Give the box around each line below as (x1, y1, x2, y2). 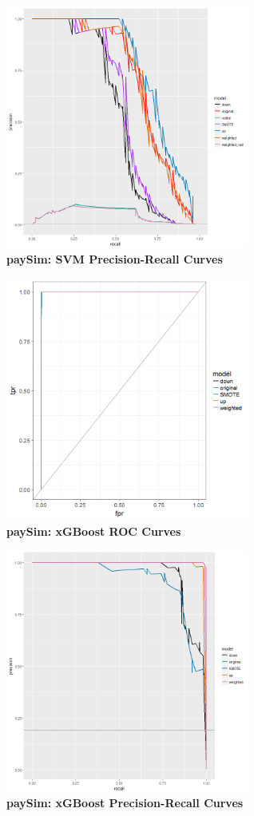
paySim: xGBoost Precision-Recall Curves (6, 794, 244, 811)
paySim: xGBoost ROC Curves (6, 522, 181, 539)
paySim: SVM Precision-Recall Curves (6, 250, 223, 267)
